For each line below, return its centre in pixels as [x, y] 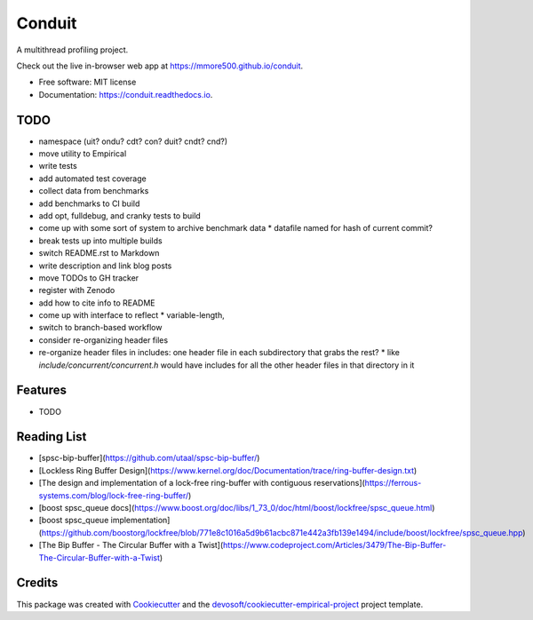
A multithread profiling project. [72, 50]
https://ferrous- [393, 483]
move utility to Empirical [83, 154]
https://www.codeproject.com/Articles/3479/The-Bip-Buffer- [334, 545]
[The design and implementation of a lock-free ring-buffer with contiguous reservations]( [202, 483]
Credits [37, 583]
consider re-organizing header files [103, 340]
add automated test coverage [92, 179]
